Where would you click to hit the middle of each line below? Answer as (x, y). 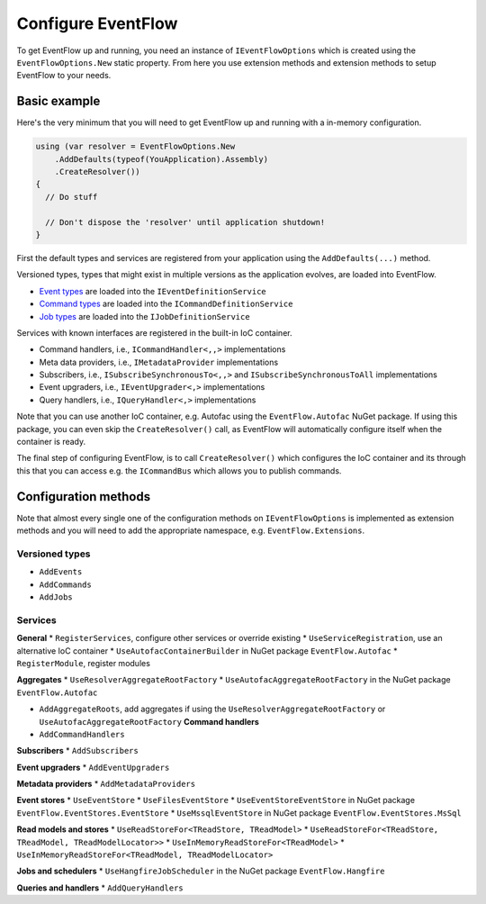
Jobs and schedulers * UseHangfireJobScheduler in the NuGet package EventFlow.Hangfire (201, 871)
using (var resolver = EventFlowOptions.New (135, 147)
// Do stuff (72, 197)
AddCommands (65, 584)
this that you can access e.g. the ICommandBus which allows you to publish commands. (179, 470)
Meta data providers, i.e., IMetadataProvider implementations (159, 362)
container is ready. (51, 442)
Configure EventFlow (97, 23)
